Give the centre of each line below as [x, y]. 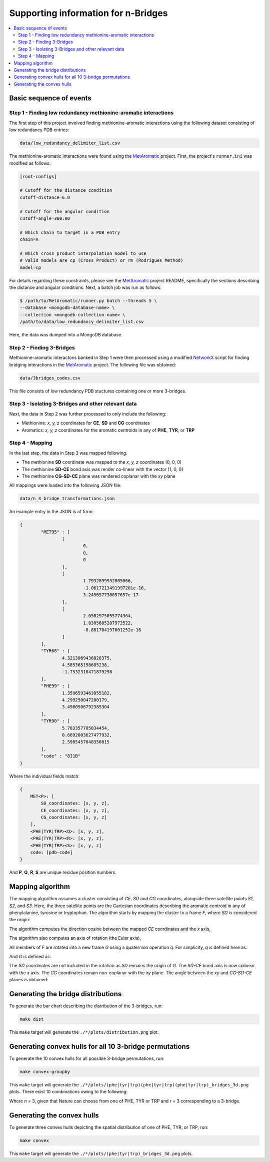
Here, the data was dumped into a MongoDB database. [66, 335]
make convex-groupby [45, 1072]
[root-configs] [38, 176]
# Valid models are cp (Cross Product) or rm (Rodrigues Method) [101, 261]
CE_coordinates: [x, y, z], [75, 810]
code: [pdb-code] [51, 852]
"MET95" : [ [55, 532]
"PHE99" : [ [55, 686]
